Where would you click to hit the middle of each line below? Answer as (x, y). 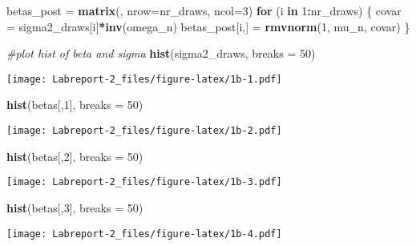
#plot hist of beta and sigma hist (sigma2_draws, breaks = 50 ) (161, 53)
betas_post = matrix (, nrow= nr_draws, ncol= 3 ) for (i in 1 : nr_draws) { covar (204, 10)
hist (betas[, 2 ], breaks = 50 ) (75, 156)
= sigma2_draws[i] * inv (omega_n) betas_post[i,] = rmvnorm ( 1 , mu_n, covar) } (208, 26)
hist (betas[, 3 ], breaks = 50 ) (75, 207)
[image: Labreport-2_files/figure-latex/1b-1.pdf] (144, 79)
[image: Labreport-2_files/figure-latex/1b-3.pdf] (144, 182)
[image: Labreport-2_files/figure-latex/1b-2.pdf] (144, 131)
